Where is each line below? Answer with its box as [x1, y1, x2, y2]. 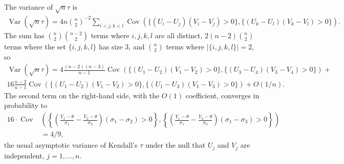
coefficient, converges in [185, 90, 260, 100]
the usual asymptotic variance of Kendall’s [4, 140, 138, 150]
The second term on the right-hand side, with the [4, 90, 160, 100]
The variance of [4, 2, 53, 12]
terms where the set [4, 41, 66, 51]
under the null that [145, 140, 206, 150]
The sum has [4, 30, 45, 40]
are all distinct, [155, 30, 203, 40]
